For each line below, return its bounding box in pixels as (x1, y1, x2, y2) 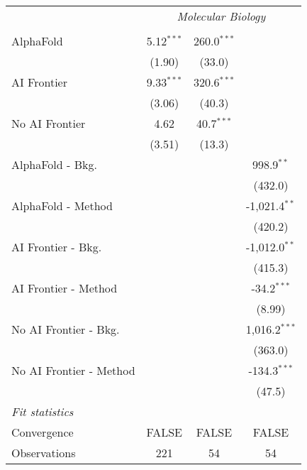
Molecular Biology (177, 8, 266, 24)
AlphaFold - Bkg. (11, 156, 97, 173)
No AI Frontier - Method (11, 362, 135, 378)
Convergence (11, 424, 74, 440)
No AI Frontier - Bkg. (11, 321, 120, 337)
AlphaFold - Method (11, 197, 113, 214)
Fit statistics (11, 403, 74, 420)
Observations (11, 444, 76, 461)
